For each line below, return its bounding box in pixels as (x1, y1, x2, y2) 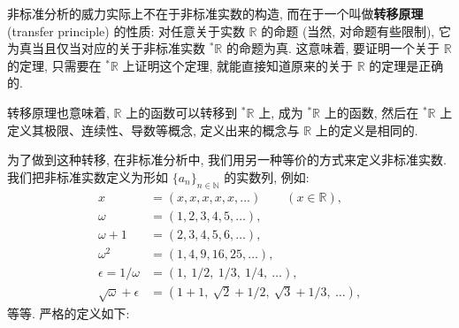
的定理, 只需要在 (7, 56, 102, 74)
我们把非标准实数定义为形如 (7, 167, 168, 186)
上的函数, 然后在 (324, 103, 419, 121)
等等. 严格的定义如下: (7, 303, 130, 322)
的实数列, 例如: (224, 167, 310, 186)
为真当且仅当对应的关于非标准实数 (7, 39, 205, 57)
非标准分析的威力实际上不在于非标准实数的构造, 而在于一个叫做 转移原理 (7, 4, 424, 22)
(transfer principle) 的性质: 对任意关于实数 (7, 21, 245, 40)
